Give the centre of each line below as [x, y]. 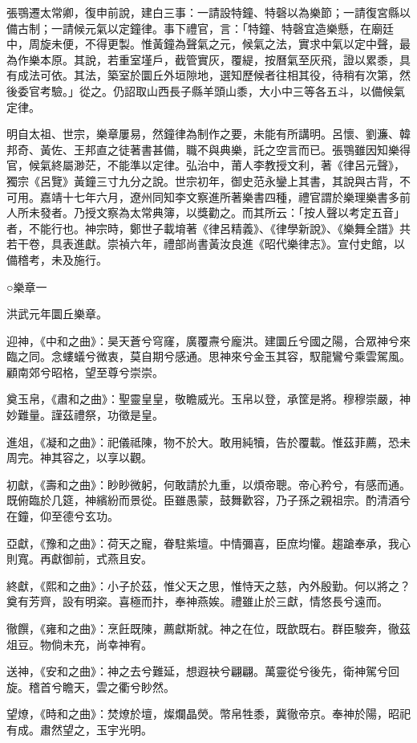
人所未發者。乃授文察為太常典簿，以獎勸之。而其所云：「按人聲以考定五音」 [206, 212]
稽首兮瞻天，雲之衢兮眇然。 [101, 686]
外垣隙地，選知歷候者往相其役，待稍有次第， [281, 75]
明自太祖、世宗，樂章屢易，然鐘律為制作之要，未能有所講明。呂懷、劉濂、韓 [208, 134]
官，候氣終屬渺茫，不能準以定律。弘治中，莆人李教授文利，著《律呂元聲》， [206, 165]
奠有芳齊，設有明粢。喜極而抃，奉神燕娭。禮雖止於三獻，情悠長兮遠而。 [197, 601]
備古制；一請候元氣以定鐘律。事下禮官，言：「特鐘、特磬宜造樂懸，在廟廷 [200, 28]
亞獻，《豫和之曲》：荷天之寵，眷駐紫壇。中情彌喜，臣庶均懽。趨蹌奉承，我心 [208, 543]
